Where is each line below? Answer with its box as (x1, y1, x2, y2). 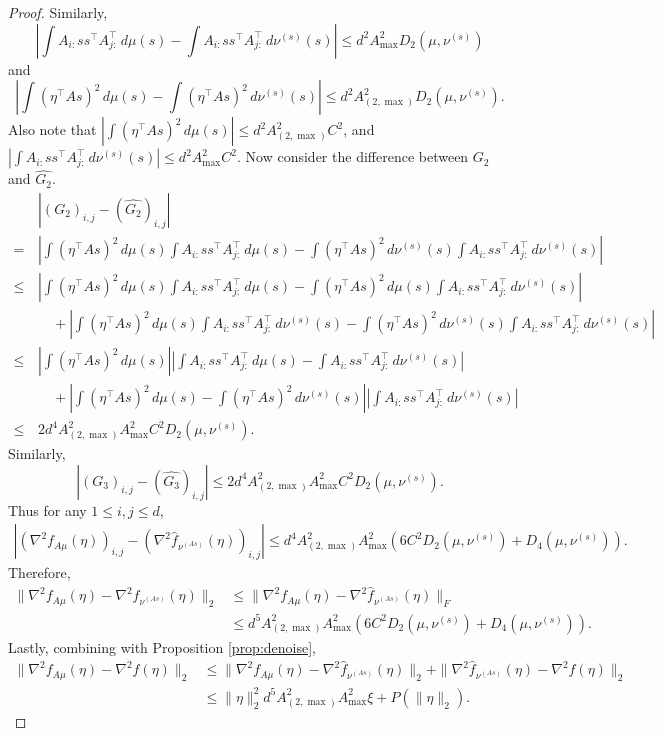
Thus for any (8, 499, 87, 520)
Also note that (8, 119, 97, 140)
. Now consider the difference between (237, 146, 469, 167)
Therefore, (8, 562, 71, 583)
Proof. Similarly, (8, 2, 108, 22)
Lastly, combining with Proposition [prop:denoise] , (8, 636, 316, 657)
